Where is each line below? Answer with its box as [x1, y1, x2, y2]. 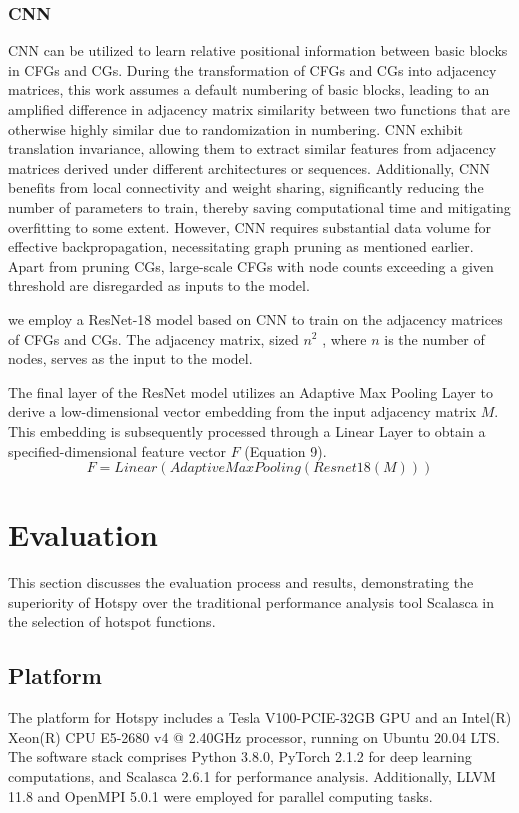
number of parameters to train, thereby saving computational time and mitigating [8, 196, 511, 217]
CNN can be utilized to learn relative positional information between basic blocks [8, 40, 508, 61]
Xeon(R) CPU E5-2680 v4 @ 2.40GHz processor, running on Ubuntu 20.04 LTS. [8, 726, 500, 747]
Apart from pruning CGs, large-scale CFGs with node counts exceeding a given [8, 255, 494, 276]
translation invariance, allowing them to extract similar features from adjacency [8, 138, 497, 159]
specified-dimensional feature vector [8, 440, 227, 461]
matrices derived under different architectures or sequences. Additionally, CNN [8, 157, 491, 178]
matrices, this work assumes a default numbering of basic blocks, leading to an [8, 79, 490, 100]
